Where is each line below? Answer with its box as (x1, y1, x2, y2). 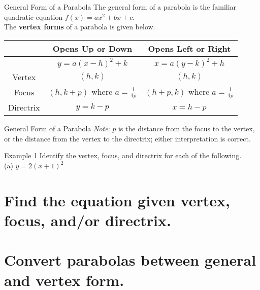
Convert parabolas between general (4, 249, 256, 270)
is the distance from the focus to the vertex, (118, 123, 255, 134)
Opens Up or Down (52, 42, 133, 54)
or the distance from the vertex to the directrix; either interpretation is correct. (4, 133, 251, 143)
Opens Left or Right (148, 42, 231, 54)
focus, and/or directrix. (4, 210, 171, 231)
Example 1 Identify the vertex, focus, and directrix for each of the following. (4, 150, 242, 161)
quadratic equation (4, 11, 63, 22)
